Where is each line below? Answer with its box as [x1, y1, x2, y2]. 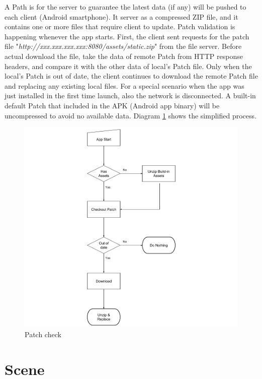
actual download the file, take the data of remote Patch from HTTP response [5, 50, 243, 61]
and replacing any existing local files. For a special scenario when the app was [5, 80, 244, 91]
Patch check [25, 329, 61, 339]
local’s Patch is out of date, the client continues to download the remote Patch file [5, 71, 258, 81]
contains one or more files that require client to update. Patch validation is [5, 21, 235, 32]
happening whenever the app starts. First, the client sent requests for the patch [5, 31, 249, 41]
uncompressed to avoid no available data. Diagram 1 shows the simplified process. [5, 110, 256, 120]
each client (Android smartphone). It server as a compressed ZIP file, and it [5, 11, 238, 22]
